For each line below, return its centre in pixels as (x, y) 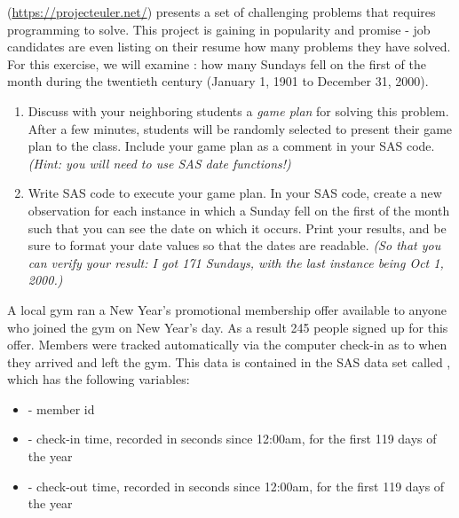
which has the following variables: (99, 379)
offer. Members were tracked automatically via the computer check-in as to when (227, 345)
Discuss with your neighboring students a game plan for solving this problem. (238, 110)
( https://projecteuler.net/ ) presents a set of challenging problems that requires (222, 12)
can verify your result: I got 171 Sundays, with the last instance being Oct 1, (236, 262)
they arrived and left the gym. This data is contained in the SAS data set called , (229, 361)
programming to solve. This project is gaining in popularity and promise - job (219, 29)
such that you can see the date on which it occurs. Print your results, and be (237, 228)
